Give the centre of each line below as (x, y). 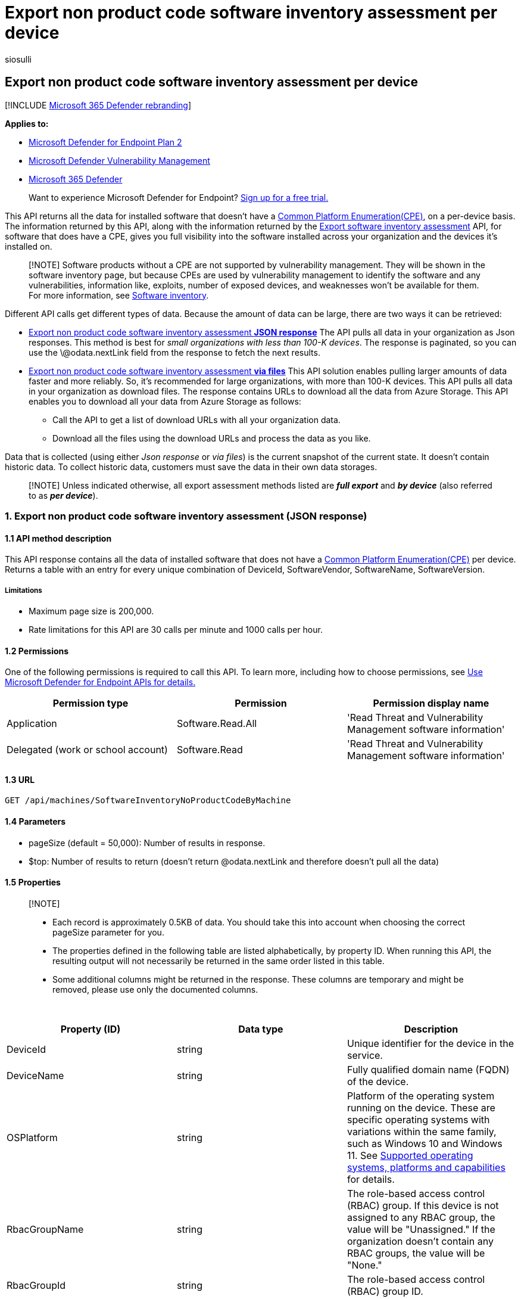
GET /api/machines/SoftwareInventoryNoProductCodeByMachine (148, 801)
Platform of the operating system (421, 1096)
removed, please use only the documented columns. (155, 989)
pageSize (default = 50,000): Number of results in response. (147, 843)
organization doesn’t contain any (420, 1241)
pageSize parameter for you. (108, 932)
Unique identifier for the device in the (430, 1043)
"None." (364, 1265)
